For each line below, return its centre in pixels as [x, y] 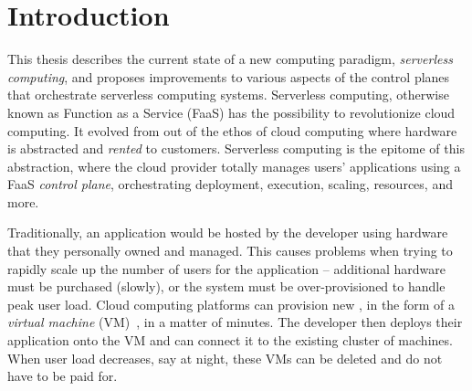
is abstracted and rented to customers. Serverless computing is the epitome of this [236, 148]
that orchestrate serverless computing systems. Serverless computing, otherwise [228, 95]
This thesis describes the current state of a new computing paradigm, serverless [230, 59]
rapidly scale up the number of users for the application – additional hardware [227, 268]
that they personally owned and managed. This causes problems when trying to [230, 251]
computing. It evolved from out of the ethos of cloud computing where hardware [232, 130]
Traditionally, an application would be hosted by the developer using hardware [228, 232]
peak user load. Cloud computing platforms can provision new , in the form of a [231, 304]
